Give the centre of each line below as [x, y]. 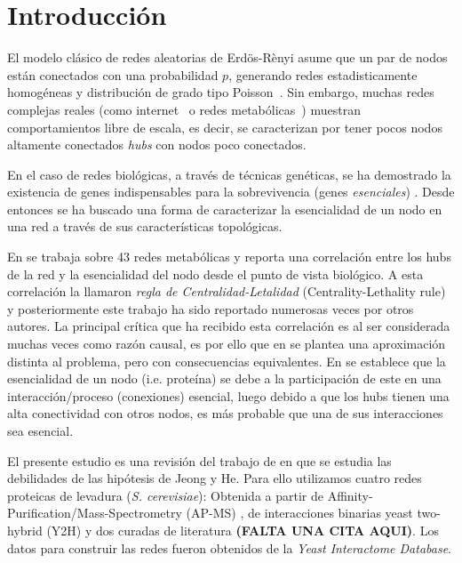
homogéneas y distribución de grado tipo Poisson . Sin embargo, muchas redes [221, 92]
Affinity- [350, 495]
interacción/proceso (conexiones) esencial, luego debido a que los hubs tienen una [228, 395]
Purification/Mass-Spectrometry [95, 513]
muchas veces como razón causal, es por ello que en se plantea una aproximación [227, 344]
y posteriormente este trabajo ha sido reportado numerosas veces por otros [211, 308]
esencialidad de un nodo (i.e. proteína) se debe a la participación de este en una [224, 378]
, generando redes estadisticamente [323, 74]
